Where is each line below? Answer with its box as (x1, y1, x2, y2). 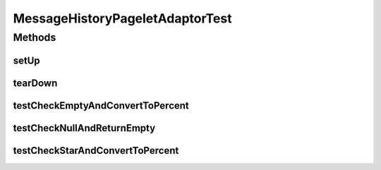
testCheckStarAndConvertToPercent (13, 145, 179, 157)
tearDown (13, 77, 58, 89)
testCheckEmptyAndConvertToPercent (13, 99, 190, 111)
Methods (13, 31, 56, 44)
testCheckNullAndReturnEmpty (13, 122, 156, 134)
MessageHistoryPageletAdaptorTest (13, 11, 232, 26)
